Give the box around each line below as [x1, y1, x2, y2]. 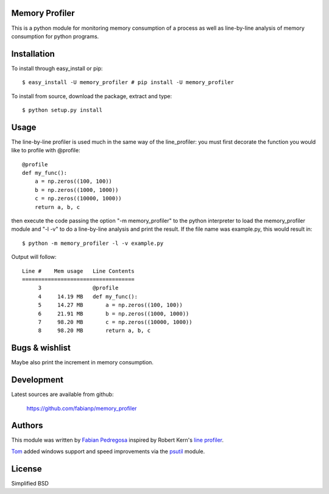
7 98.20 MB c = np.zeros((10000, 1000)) [38, 319, 193, 325]
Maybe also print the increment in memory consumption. [11, 359, 154, 366]
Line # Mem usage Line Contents [22, 267, 135, 274]
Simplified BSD [11, 479, 49, 487]
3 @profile [38, 284, 119, 292]
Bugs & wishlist [11, 343, 71, 353]
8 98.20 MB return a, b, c [38, 327, 151, 334]
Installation [11, 49, 55, 59]
